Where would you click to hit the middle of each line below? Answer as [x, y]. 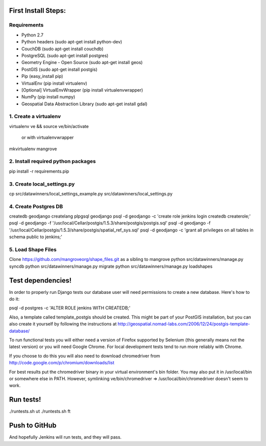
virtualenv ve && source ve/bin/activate [49, 126]
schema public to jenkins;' [36, 237]
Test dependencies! [40, 280]
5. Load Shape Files [33, 250]
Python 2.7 [33, 35]
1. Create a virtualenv [35, 117]
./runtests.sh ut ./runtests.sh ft [40, 412]
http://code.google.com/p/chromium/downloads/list [62, 363]
